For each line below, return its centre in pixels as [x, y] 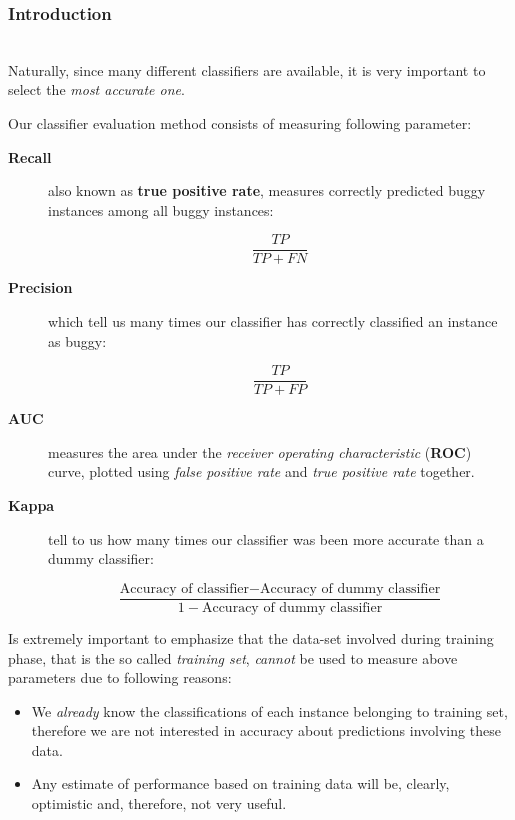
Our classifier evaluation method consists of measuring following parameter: [240, 123]
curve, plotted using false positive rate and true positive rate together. [261, 471]
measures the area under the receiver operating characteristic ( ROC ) [260, 451]
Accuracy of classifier [184, 588]
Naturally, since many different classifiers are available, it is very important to [247, 69]
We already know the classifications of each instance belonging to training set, [269, 710]
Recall [30, 156]
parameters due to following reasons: [120, 677]
